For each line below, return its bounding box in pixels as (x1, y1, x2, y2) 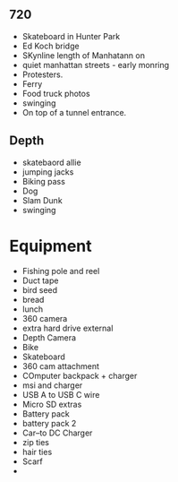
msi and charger (21, 380, 83, 391)
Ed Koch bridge (21, 40, 80, 51)
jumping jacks (21, 166, 74, 177)
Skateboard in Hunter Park (21, 30, 121, 41)
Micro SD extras (21, 399, 82, 409)
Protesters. (21, 69, 64, 80)
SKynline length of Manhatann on (21, 49, 146, 61)
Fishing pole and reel (21, 265, 100, 276)
